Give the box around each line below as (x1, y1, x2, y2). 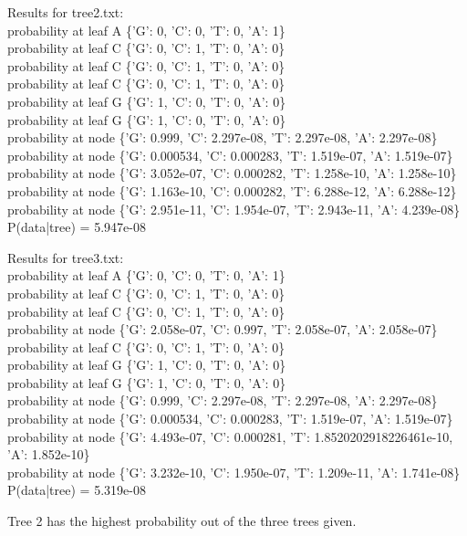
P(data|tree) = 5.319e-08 (7, 480, 146, 499)
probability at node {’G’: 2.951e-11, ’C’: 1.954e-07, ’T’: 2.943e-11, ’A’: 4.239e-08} (7, 199, 461, 218)
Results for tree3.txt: (7, 247, 124, 267)
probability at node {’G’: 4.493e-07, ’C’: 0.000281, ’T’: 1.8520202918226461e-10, (7, 426, 453, 446)
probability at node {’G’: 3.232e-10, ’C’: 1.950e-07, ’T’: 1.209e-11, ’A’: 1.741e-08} (7, 462, 461, 481)
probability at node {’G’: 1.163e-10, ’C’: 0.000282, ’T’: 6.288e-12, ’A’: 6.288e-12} (7, 181, 457, 200)
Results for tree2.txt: (7, 3, 124, 21)
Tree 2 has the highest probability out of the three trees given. (7, 511, 357, 531)
